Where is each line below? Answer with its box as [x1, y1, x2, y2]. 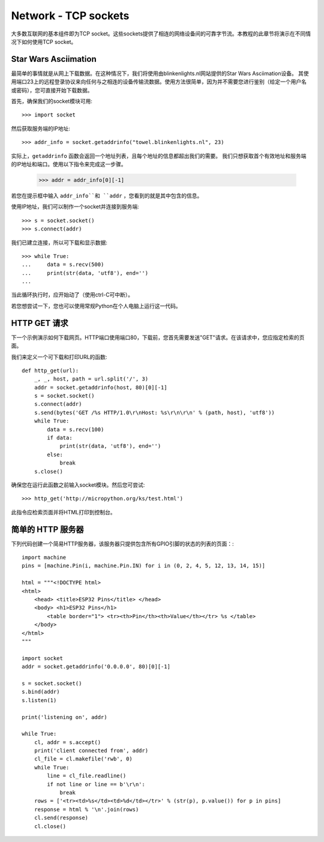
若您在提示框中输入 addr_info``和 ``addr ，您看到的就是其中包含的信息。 [11, 192, 203, 199]
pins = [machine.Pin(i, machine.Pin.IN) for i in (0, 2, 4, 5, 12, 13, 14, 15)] [22, 562, 266, 570]
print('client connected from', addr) [34, 747, 149, 754]
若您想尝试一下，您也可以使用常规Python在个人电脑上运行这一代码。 [11, 302, 181, 309]
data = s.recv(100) [47, 426, 104, 433]
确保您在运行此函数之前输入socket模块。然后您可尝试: [11, 481, 145, 489]
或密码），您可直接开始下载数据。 [11, 86, 93, 94]
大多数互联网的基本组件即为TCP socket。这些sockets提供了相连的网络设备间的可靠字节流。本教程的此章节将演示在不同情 [11, 30, 311, 37]
